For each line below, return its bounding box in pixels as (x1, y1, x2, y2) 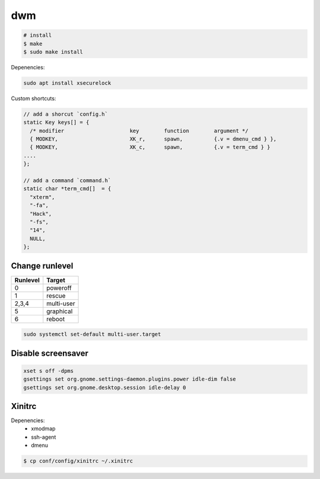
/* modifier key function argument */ (30, 127, 249, 134)
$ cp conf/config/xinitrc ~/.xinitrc (23, 458, 133, 465)
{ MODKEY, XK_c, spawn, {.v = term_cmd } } (30, 144, 271, 151)
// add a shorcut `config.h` (23, 110, 108, 117)
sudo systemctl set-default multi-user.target (23, 331, 161, 338)
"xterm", (30, 193, 55, 200)
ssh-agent (31, 433, 56, 440)
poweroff (46, 283, 72, 292)
